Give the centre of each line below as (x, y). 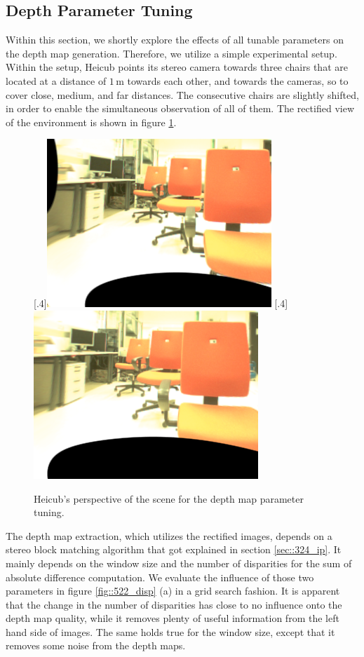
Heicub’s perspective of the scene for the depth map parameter (169, 498)
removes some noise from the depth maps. (96, 645)
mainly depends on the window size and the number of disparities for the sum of (179, 563)
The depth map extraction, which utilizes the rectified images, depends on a (169, 535)
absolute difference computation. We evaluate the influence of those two (160, 577)
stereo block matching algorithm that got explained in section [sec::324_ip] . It (174, 549)
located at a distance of (56, 80)
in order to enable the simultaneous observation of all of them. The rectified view (180, 108)
